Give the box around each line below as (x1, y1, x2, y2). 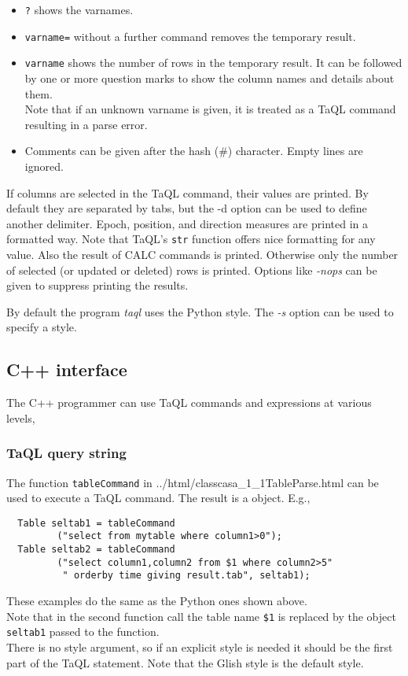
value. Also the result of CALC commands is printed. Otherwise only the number (6, 246, 399, 262)
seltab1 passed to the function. (6, 623, 160, 640)
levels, (6, 409, 35, 426)
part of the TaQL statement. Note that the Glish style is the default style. (6, 654, 364, 670)
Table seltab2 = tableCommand (17, 544, 175, 556)
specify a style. (6, 319, 77, 335)
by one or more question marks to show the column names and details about (24, 69, 395, 86)
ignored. (24, 157, 64, 174)
